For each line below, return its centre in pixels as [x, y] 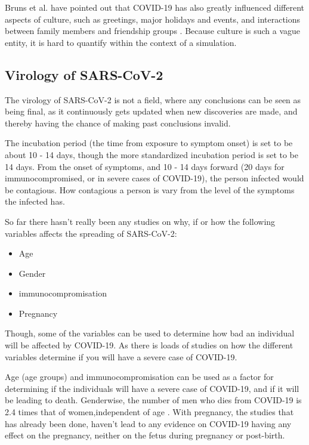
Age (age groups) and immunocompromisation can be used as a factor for [139, 377]
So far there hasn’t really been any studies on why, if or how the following [140, 221]
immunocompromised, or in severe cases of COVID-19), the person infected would [154, 178]
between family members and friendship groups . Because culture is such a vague [153, 31]
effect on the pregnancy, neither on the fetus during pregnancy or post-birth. [145, 435]
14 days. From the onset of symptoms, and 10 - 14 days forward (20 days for [145, 166]
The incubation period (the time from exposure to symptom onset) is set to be [149, 143]
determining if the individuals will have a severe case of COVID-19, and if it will [152, 388]
